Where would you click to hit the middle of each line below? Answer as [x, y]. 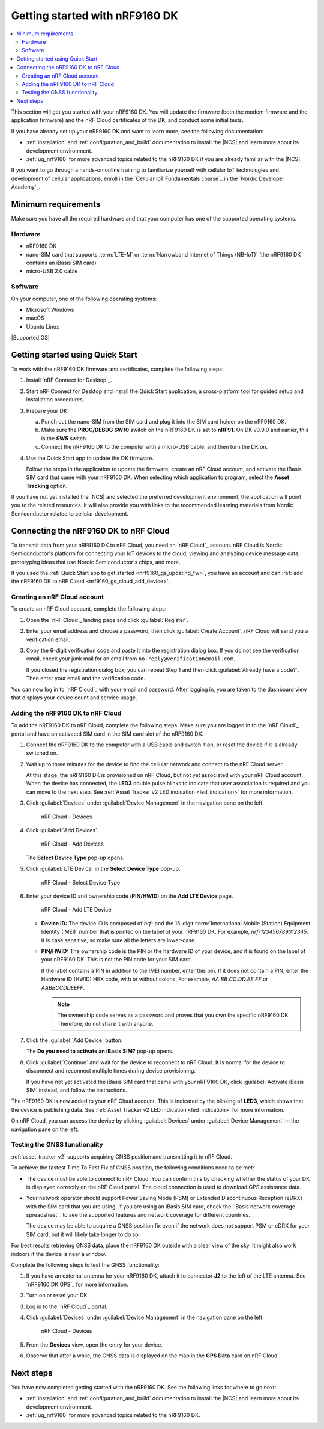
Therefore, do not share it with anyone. [105, 1023]
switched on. [42, 753]
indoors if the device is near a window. [59, 1254]
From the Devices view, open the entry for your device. [94, 1345]
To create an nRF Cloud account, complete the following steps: [89, 609]
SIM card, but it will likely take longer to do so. [83, 1234]
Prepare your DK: [47, 410]
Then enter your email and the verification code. [85, 678]
